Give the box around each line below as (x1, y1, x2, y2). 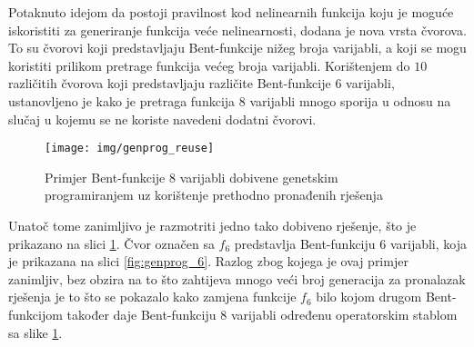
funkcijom (8, 304, 63, 323)
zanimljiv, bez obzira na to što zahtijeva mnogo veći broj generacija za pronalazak (8, 269, 466, 288)
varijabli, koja (389, 233, 467, 253)
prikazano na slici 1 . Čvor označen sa (8, 233, 215, 253)
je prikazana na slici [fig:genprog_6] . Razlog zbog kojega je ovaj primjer (8, 252, 408, 271)
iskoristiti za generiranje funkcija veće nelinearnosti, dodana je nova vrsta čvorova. (8, 20, 467, 39)
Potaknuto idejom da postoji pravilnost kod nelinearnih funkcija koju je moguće (8, 3, 454, 21)
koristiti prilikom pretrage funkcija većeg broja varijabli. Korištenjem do (8, 55, 410, 74)
